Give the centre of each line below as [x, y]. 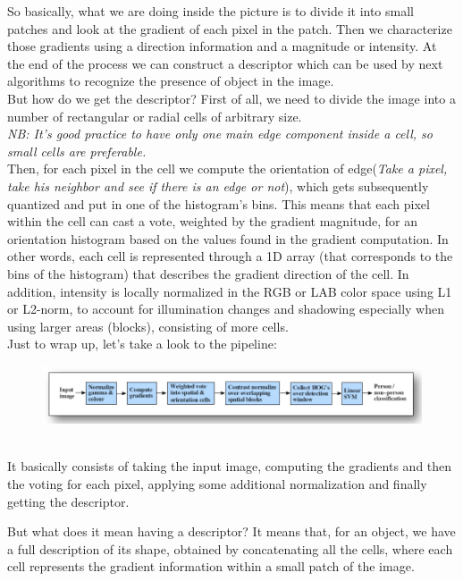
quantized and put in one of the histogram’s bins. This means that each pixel [219, 203]
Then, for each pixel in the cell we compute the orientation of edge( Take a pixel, [227, 168]
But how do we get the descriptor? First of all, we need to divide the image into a [231, 98]
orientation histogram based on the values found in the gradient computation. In [228, 238]
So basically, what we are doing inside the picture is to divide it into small [210, 11]
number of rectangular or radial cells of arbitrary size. [155, 116]
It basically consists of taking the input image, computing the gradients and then [230, 466]
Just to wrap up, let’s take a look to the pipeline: [142, 344]
